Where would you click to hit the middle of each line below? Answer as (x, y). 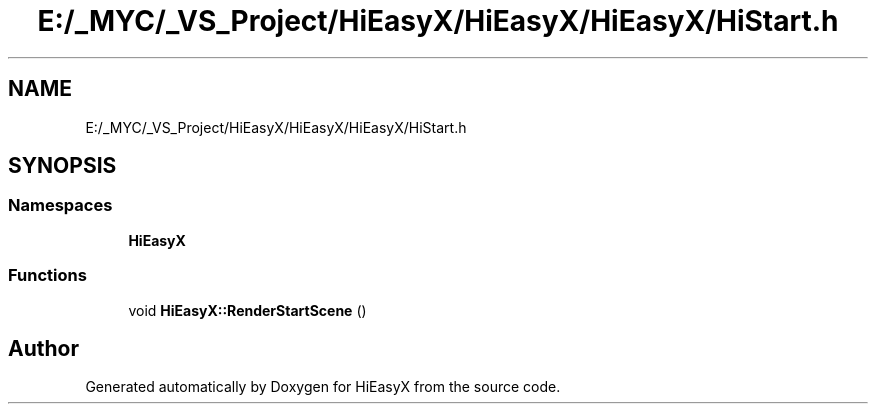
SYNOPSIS (62, 166)
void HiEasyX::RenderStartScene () (247, 310)
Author (43, 348)
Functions (47, 275)
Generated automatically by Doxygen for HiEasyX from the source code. (323, 387)
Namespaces (60, 205)
